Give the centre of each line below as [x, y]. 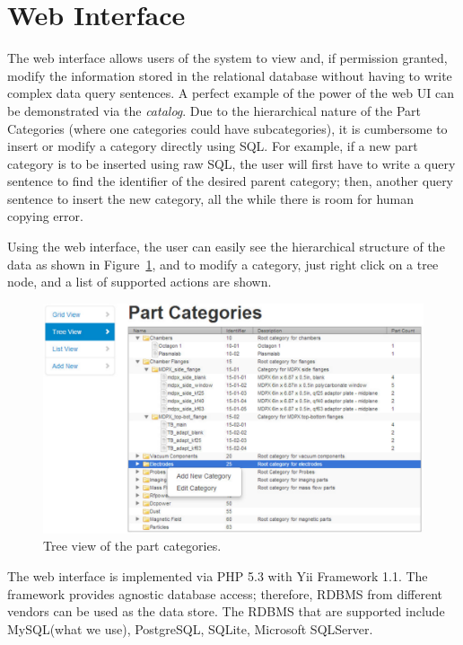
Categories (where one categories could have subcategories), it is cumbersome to [227, 128]
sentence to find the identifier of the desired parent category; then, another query [231, 181]
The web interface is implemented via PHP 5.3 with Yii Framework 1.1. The [218, 575]
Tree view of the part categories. [132, 546]
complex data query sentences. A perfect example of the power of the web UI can [231, 93]
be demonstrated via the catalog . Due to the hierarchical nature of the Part [214, 110]
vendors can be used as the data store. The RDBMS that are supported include [226, 611]
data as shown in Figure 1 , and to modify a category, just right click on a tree [223, 264]
